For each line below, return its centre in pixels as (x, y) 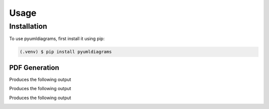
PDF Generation (34, 68)
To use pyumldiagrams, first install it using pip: (57, 39)
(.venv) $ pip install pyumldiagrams (66, 52)
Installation (28, 26)
